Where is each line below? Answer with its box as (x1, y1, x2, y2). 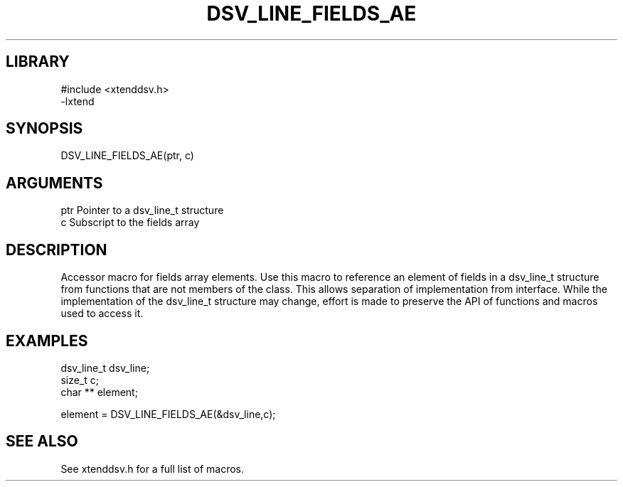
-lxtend (60, 95, 95, 107)
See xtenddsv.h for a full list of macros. (60, 462, 244, 475)
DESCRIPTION (6, 240, 107, 259)
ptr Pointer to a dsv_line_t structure (60, 204, 224, 217)
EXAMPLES (6, 331, 88, 350)
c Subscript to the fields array (60, 216, 200, 229)
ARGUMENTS (6, 173, 103, 192)
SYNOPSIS (6, 119, 83, 138)
